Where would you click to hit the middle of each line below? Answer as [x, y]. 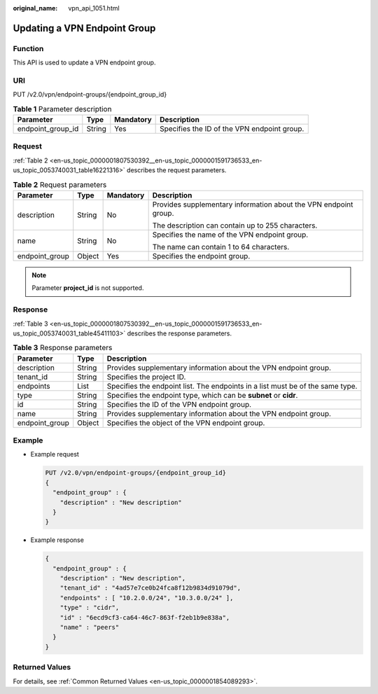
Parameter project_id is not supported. [88, 288]
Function [28, 48]
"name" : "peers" [90, 627]
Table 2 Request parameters [60, 184]
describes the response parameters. [180, 333]
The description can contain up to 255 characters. [235, 225]
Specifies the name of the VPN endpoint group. [230, 235]
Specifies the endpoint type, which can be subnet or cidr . [202, 395]
